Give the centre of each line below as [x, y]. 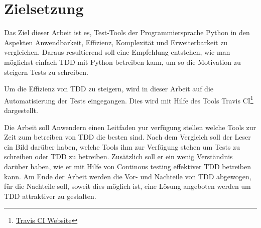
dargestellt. [21, 110]
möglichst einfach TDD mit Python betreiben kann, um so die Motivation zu [122, 62]
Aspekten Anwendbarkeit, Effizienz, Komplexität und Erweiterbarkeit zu [116, 42]
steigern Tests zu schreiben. [46, 72]
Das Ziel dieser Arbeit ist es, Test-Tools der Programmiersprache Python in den [127, 32]
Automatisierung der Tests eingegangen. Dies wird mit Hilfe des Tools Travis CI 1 [129, 99]
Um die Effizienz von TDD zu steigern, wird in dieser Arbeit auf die [109, 89]
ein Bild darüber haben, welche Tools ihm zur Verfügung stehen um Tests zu [122, 146]
